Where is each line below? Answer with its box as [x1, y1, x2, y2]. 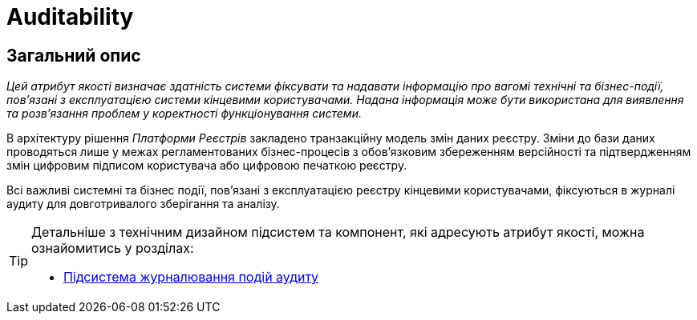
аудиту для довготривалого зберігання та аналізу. [6, 197, 280, 211]
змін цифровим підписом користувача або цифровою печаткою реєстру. [6, 158, 407, 173]
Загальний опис [6, 45, 141, 66]
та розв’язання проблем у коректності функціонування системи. [6, 106, 362, 121]
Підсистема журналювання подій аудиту [63, 269, 319, 286]
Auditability [6, 3, 134, 30]
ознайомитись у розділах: [31, 240, 194, 257]
